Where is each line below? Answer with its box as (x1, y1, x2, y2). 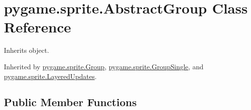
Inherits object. (4, 45, 49, 55)
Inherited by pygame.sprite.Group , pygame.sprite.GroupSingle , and (4, 61, 204, 71)
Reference (4, 17, 71, 37)
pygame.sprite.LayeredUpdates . (4, 71, 97, 81)
